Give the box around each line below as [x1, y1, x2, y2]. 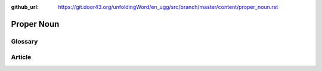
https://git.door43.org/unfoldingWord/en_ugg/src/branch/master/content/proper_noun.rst [58, 4, 278, 10]
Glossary [11, 37, 38, 45]
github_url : [11, 4, 39, 10]
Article [11, 53, 32, 61]
